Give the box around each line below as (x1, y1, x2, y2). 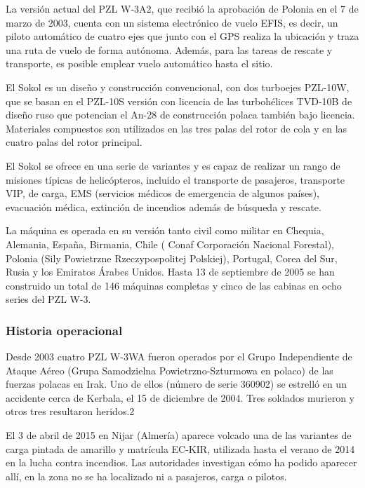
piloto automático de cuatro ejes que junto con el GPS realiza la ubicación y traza (6, 29, 359, 43)
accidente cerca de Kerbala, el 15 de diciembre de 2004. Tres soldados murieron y (6, 390, 355, 405)
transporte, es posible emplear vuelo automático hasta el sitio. (6, 56, 273, 71)
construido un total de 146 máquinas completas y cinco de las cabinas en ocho (6, 278, 342, 292)
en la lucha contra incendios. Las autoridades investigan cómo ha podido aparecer (6, 455, 357, 470)
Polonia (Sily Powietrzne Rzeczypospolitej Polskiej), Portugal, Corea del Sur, (6, 250, 338, 265)
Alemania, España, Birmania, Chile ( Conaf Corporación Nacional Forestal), (6, 236, 334, 251)
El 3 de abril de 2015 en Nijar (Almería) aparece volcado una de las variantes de (6, 428, 352, 442)
